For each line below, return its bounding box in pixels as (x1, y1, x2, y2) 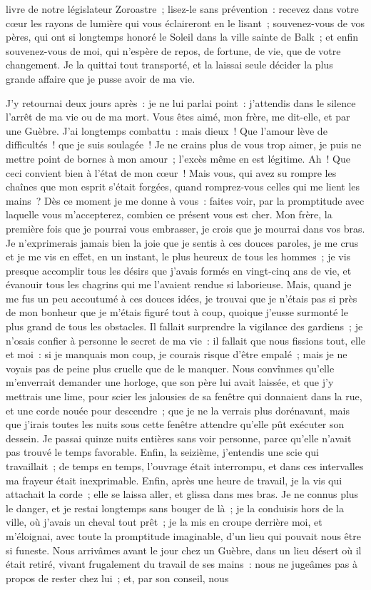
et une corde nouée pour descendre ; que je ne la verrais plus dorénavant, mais (6, 402, 350, 417)
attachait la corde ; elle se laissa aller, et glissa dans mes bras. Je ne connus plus (6, 487, 359, 502)
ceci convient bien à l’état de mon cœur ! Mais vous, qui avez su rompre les (6, 165, 337, 180)
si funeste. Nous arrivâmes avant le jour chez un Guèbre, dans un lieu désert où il (6, 542, 362, 557)
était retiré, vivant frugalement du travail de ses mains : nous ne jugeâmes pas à (6, 556, 357, 571)
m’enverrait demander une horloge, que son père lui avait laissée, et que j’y (6, 375, 334, 390)
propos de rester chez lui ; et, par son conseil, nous (6, 570, 229, 585)
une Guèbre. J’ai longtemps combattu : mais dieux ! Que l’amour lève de (6, 123, 327, 138)
